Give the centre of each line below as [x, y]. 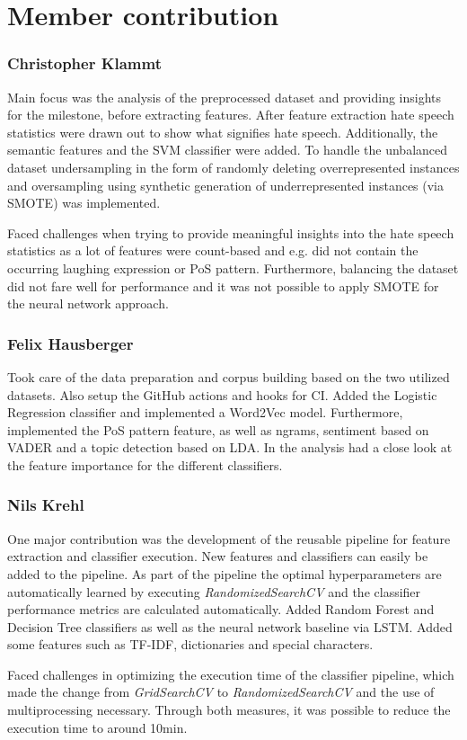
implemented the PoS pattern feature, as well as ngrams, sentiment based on [218, 429]
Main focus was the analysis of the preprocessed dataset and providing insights [225, 97]
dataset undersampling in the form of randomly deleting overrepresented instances [233, 167]
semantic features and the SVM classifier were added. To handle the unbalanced [228, 150]
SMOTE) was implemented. [84, 203]
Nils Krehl [46, 505]
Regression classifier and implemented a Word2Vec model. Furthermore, [205, 412]
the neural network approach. [88, 303]
